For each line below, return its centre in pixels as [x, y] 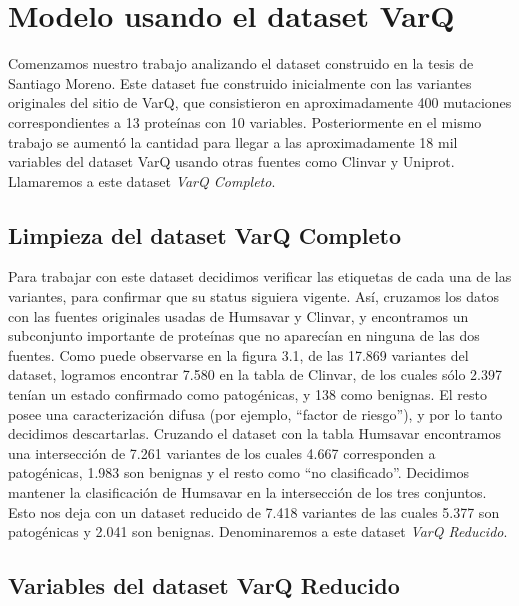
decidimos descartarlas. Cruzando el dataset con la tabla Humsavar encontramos [254, 433]
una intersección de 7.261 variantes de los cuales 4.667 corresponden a [222, 452]
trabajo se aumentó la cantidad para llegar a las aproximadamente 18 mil [233, 141]
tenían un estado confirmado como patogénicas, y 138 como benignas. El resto [247, 394]
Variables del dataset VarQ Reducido [204, 585]
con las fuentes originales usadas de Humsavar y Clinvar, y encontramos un [238, 315]
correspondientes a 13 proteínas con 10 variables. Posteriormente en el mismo [245, 121]
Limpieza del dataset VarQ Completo [204, 234]
